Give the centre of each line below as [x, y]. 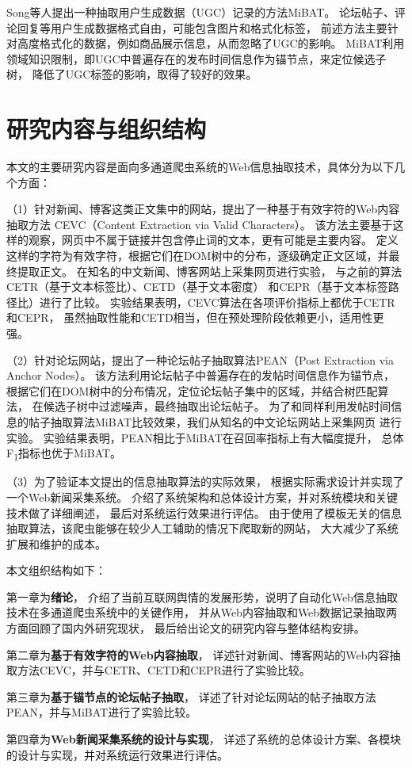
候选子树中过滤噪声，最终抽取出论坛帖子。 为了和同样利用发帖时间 [217, 406]
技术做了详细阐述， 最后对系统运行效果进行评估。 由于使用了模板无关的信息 [204, 512]
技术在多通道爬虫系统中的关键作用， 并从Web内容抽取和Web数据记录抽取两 [202, 612]
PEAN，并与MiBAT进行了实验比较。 [102, 712]
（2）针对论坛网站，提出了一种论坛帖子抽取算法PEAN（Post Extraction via [200, 359]
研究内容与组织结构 [107, 129]
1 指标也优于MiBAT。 [68, 454]
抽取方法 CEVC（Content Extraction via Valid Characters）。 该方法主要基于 [200, 224]
